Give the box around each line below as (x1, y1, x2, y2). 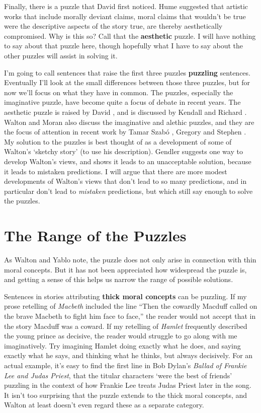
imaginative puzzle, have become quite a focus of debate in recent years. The (4, 97, 241, 107)
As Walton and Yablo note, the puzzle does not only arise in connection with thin (4, 254, 256, 264)
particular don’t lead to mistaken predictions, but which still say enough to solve (4, 185, 253, 196)
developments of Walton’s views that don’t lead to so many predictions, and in (4, 176, 247, 186)
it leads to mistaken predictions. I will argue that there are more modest (4, 166, 227, 176)
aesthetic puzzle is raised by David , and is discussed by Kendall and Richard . (4, 106, 247, 117)
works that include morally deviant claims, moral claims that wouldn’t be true (4, 11, 246, 21)
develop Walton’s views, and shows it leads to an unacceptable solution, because (4, 156, 251, 166)
